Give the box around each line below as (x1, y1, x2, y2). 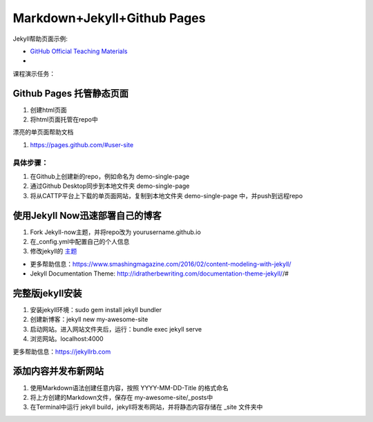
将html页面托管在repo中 (30, 115, 98, 124)
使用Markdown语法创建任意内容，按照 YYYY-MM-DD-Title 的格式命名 (30, 383, 229, 392)
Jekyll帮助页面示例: (12, 35, 68, 43)
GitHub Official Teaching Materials (30, 47, 128, 55)
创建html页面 (30, 106, 67, 114)
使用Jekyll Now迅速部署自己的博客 (12, 209, 162, 221)
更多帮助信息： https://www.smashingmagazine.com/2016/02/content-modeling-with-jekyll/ (30, 260, 291, 268)
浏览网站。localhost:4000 (30, 335, 104, 343)
